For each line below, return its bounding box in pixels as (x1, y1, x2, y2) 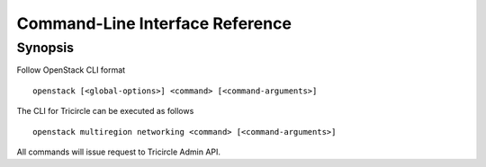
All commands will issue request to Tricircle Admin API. (16, 146, 220, 157)
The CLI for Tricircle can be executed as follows (16, 106, 194, 117)
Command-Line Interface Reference (16, 13, 292, 33)
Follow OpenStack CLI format (16, 65, 126, 75)
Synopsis (16, 40, 75, 56)
